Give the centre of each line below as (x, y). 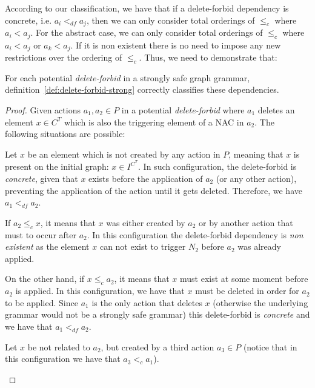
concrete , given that (41, 178)
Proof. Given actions (43, 109)
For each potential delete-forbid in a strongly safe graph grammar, (128, 77)
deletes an (276, 109)
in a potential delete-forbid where (183, 109)
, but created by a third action (157, 346)
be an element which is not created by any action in (124, 154)
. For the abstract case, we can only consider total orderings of (147, 32)
